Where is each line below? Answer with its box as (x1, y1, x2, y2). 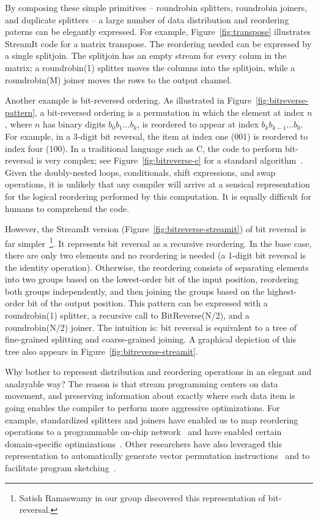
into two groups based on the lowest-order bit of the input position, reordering (5, 273, 299, 286)
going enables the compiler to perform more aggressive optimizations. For (5, 401, 280, 414)
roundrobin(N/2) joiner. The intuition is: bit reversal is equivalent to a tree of (5, 320, 297, 333)
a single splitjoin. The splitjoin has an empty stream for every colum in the (5, 49, 287, 62)
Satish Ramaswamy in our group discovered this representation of (19, 491, 265, 504)
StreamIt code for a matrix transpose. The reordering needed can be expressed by (5, 37, 312, 50)
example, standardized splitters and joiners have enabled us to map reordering (5, 413, 298, 426)
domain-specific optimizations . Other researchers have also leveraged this (5, 437, 282, 450)
